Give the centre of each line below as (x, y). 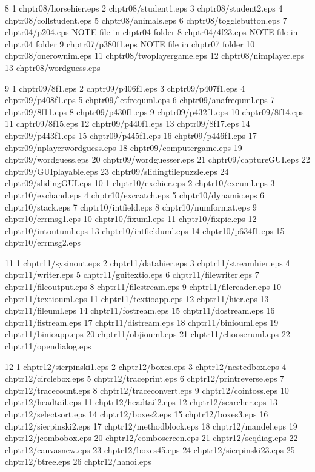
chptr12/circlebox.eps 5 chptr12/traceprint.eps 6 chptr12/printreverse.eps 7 (145, 378)
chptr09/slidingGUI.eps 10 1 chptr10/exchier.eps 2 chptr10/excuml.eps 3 (140, 183)
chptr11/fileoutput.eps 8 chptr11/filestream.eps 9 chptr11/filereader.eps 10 (143, 287)
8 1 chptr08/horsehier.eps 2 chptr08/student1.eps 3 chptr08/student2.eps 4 (144, 8)
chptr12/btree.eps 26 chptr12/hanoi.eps (78, 461)
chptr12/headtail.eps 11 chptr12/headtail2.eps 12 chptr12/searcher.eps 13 (141, 402)
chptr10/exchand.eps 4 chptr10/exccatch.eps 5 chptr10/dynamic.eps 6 (135, 194)
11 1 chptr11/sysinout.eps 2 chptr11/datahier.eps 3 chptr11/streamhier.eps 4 (148, 262)
